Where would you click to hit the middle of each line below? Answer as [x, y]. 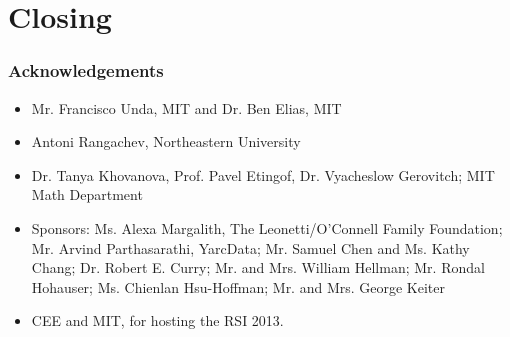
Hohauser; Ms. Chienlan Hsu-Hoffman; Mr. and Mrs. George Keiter [238, 286]
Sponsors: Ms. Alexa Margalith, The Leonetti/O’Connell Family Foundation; [267, 227]
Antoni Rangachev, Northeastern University [166, 141]
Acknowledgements [86, 70]
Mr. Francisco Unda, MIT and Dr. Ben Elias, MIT [186, 107]
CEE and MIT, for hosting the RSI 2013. [157, 320]
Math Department [87, 194]
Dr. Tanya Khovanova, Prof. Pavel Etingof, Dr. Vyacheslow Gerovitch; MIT [263, 174]
